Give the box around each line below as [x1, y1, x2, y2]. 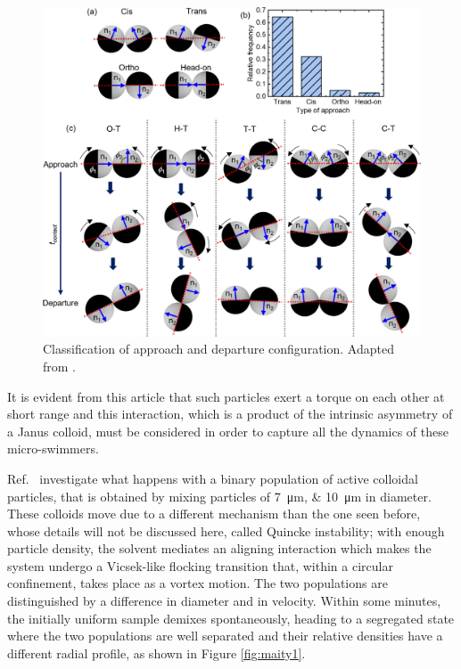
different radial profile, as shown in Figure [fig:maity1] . [7, 643, 306, 662]
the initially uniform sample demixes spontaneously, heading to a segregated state [7, 608, 455, 627]
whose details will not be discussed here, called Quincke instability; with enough [7, 521, 445, 540]
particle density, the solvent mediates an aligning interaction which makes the [7, 539, 432, 558]
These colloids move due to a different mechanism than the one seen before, [7, 504, 421, 523]
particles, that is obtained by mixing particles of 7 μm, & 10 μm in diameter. [7, 486, 432, 505]
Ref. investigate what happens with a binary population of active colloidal [7, 469, 418, 487]
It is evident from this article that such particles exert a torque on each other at [7, 387, 445, 405]
